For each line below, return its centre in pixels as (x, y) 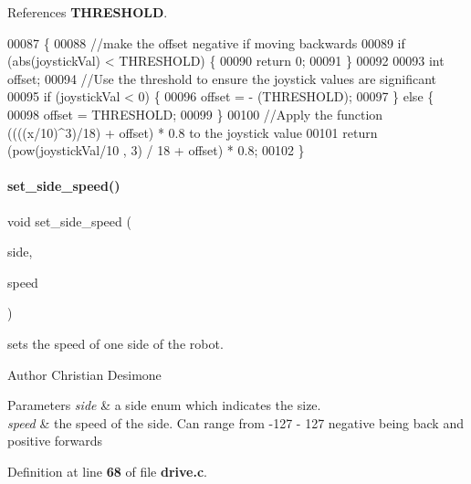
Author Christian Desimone (84, 374)
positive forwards (55, 441)
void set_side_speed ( (69, 221)
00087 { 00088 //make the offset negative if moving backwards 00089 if (206, 42)
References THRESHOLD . (88, 12)
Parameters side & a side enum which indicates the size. (164, 405)
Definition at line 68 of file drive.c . (108, 471)
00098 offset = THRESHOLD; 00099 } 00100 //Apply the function (195, 114)
